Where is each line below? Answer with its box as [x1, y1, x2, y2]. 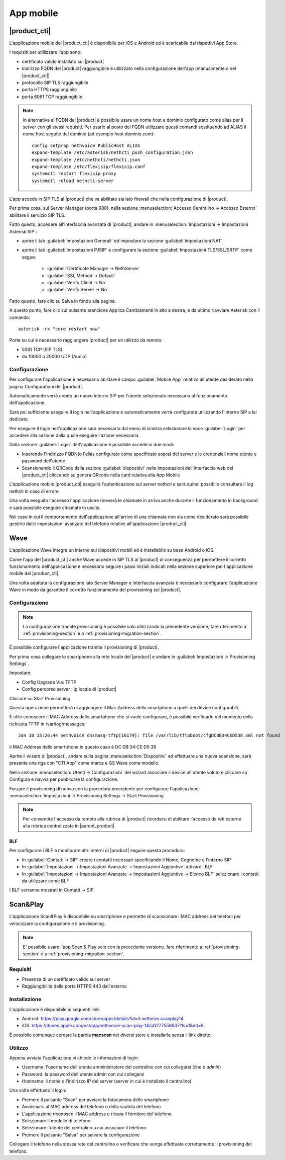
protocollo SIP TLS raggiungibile [22, 79, 89, 86]
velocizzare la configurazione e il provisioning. [9, 921, 105, 927]
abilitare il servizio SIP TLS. [9, 212, 66, 218]
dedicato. [9, 416, 29, 422]
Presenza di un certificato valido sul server [22, 976, 110, 982]
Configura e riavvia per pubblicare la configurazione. [9, 776, 119, 782]
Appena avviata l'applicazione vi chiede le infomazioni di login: [9, 1054, 139, 1061]
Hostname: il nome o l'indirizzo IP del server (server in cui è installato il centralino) [22, 1078, 192, 1084]
